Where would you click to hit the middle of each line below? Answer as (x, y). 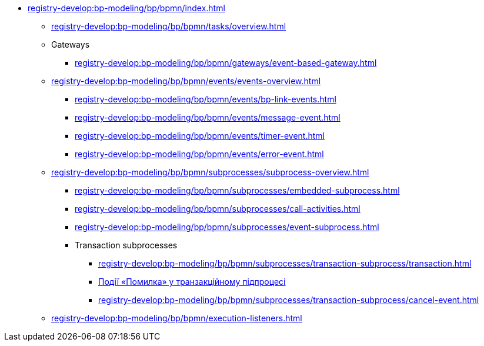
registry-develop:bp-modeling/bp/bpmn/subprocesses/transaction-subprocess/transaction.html (285, 263)
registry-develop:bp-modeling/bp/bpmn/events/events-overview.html (186, 81)
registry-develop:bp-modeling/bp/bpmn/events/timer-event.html (200, 136)
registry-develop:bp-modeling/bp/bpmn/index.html (126, 8)
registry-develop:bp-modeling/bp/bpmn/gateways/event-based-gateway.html (226, 63)
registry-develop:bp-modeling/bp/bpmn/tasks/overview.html (169, 26)
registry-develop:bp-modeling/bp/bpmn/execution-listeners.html (177, 318)
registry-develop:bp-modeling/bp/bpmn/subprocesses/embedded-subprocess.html (237, 190)
